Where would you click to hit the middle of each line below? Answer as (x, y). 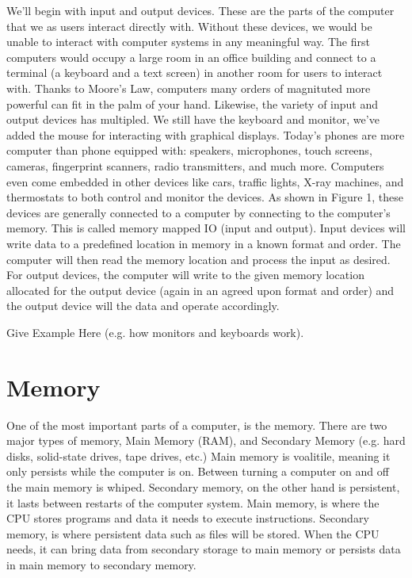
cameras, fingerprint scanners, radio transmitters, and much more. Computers (195, 165)
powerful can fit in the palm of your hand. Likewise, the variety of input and (193, 103)
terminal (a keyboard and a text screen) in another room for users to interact (195, 73)
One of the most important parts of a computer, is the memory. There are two (197, 425)
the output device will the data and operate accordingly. (143, 306)
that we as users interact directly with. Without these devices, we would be (189, 26)
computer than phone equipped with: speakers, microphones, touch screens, (189, 150)
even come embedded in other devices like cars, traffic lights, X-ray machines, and (205, 181)
